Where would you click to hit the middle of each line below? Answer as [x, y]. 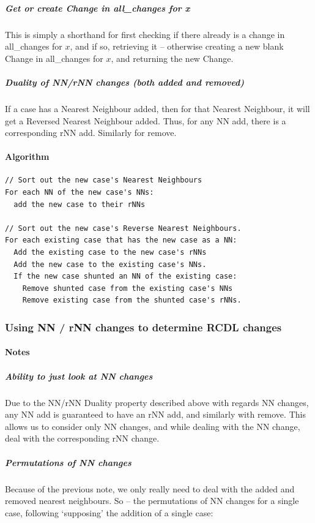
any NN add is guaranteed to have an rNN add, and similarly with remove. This [155, 414]
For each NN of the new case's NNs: [80, 193]
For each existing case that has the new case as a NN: [121, 240]
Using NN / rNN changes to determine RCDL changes [143, 327]
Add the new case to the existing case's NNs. [110, 264]
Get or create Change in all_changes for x [98, 8]
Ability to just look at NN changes [79, 376]
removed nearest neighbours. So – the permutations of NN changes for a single [152, 501]
